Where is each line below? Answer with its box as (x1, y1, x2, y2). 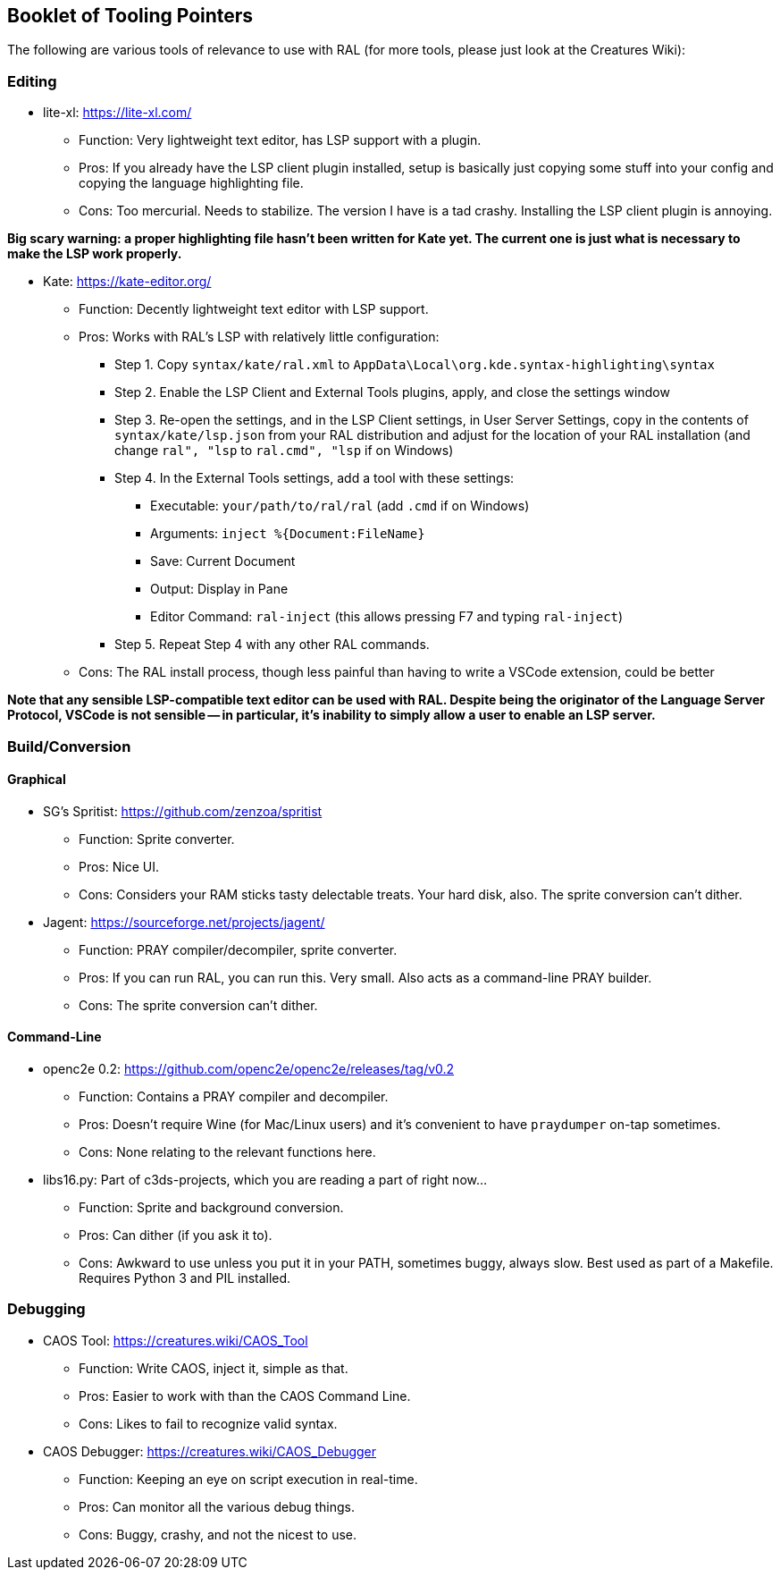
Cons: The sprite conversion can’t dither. (79, 997, 318, 1013)
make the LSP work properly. (7, 246, 182, 262)
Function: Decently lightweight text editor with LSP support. (79, 301, 429, 317)
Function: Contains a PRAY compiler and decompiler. (79, 1088, 389, 1104)
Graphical (7, 772, 66, 788)
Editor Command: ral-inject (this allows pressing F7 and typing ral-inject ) (150, 609, 624, 625)
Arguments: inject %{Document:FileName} (150, 526, 425, 542)
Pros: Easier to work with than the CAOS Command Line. (79, 1387, 411, 1404)
